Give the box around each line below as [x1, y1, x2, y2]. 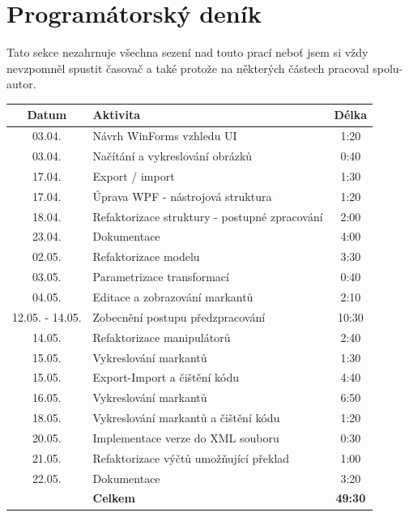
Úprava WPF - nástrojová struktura [92, 187, 272, 204]
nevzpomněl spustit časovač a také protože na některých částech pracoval [6, 59, 369, 76]
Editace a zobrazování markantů [92, 288, 253, 305]
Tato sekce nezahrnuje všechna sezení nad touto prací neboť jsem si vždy [6, 44, 369, 61]
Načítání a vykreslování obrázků [92, 147, 253, 164]
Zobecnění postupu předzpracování [92, 308, 266, 325]
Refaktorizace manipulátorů [92, 328, 231, 345]
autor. [6, 75, 36, 92]
